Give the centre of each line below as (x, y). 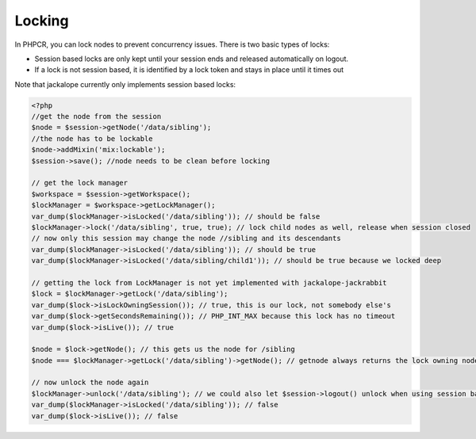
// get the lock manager (80, 183)
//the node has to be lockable (92, 138)
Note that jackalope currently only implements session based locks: (125, 84)
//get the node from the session (96, 116)
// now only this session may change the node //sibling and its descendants (186, 239)
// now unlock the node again (90, 383)
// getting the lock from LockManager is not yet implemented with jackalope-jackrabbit (209, 282)
